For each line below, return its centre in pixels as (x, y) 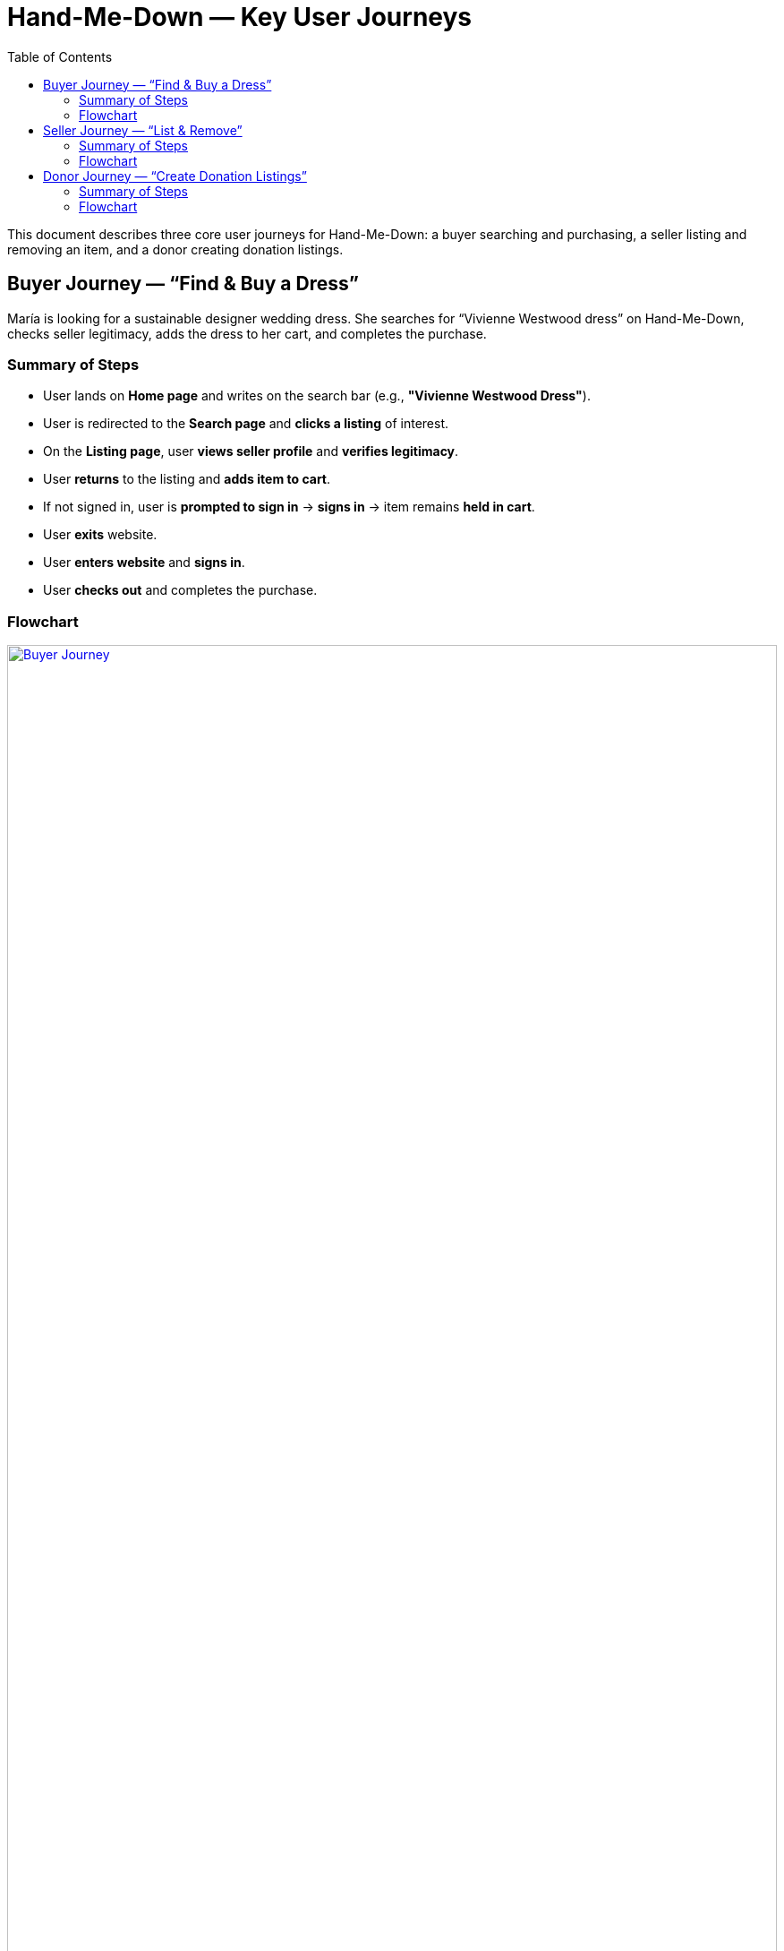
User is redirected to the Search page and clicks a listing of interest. (246, 424)
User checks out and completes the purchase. (180, 590)
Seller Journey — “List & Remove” (143, 130)
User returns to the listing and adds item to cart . (187, 479)
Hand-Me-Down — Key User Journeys (240, 17)
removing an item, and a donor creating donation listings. (175, 249)
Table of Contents (60, 56)
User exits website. (100, 535)
